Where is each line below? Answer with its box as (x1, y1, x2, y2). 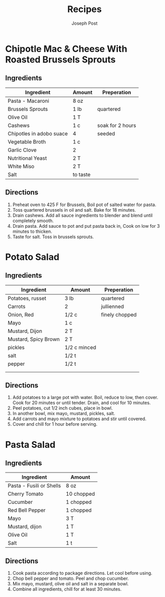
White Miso (8, 163, 35, 170)
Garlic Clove (8, 146, 37, 153)
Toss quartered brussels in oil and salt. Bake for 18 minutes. (12, 207, 136, 213)
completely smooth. (12, 218, 54, 224)
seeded (97, 130, 115, 137)
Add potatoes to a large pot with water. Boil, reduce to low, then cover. (12, 394, 158, 401)
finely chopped (101, 311, 137, 318)
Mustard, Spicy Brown (8, 336, 60, 343)
